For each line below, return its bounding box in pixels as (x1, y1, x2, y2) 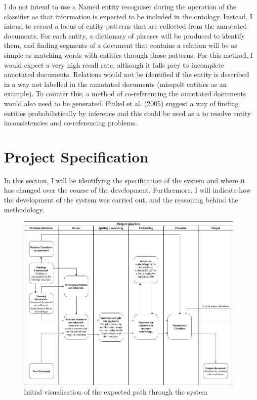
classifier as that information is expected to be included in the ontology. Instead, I (4, 11, 253, 21)
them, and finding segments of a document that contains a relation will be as (4, 40, 237, 50)
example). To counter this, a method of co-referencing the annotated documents (4, 88, 246, 99)
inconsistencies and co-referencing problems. (4, 118, 137, 128)
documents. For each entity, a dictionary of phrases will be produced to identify (4, 30, 245, 40)
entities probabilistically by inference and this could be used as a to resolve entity (4, 108, 251, 118)
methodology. (4, 204, 44, 214)
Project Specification (4, 146, 149, 166)
